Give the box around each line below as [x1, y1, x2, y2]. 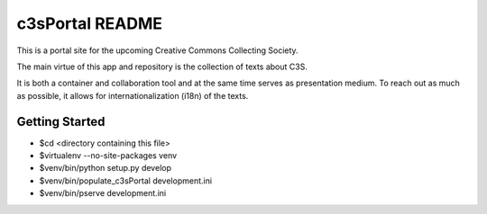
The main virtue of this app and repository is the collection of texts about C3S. [16, 61, 308, 72]
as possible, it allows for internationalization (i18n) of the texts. [16, 90, 249, 101]
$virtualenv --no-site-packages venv [39, 150, 178, 161]
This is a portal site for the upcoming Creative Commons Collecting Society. [16, 45, 299, 56]
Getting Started [16, 113, 106, 129]
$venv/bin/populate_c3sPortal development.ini [39, 175, 212, 186]
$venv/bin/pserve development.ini [39, 188, 167, 199]
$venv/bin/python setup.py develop [39, 163, 171, 174]
